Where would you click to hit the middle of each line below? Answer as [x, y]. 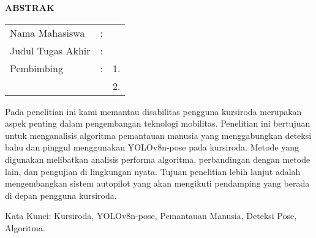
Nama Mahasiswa [47, 32]
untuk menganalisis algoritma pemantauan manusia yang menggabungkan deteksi [158, 135]
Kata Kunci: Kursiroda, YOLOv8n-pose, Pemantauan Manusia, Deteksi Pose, [151, 216]
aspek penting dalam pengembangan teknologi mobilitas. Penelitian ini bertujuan [158, 123]
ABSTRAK [30, 7]
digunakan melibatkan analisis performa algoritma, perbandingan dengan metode [158, 159]
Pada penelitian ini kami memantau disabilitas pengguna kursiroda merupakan [153, 111]
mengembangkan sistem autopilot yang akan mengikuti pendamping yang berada [157, 183]
